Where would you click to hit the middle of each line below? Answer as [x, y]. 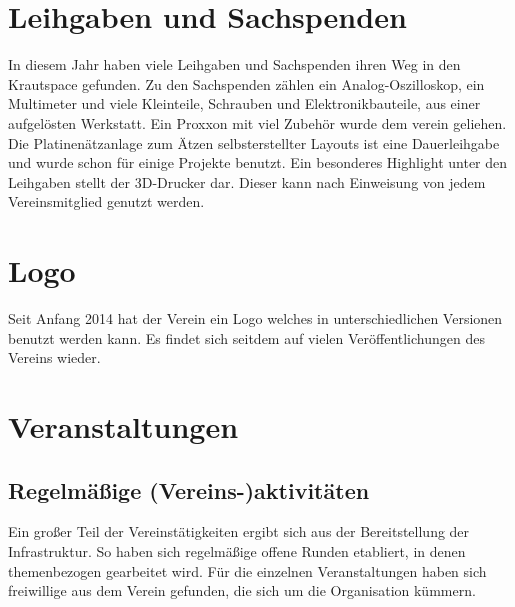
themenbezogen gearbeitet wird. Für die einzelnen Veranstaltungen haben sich [247, 570]
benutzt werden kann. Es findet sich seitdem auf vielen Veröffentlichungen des [246, 337]
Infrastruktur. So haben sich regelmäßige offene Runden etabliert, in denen [237, 550]
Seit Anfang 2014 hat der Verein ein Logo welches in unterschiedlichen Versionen [255, 318]
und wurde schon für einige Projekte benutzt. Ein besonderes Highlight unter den [258, 162]
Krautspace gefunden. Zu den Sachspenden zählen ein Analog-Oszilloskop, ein [246, 83]
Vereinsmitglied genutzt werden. [106, 201]
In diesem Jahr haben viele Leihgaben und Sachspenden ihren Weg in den [234, 64]
